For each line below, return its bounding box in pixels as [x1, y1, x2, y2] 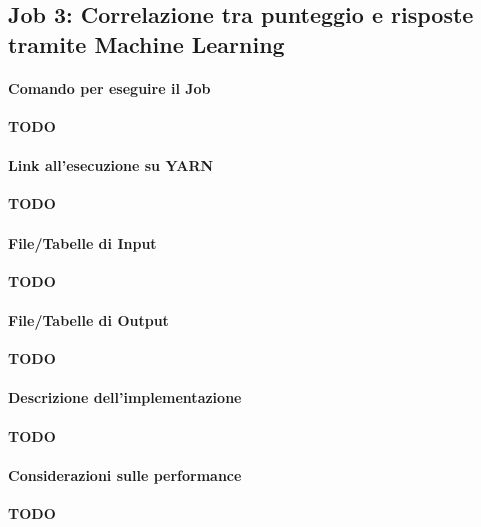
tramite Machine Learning [8, 28, 285, 59]
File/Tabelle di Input [8, 232, 157, 253]
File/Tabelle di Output [8, 309, 169, 330]
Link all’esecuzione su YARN [8, 155, 214, 176]
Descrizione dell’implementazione [8, 387, 242, 408]
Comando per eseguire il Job [8, 77, 211, 98]
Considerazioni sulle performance [8, 464, 242, 485]
